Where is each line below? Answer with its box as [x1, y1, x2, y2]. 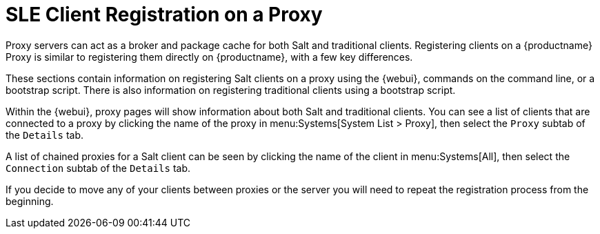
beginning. [6, 195, 54, 207]
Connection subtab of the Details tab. [6, 162, 191, 174]
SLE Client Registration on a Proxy [6, 3, 323, 26]
